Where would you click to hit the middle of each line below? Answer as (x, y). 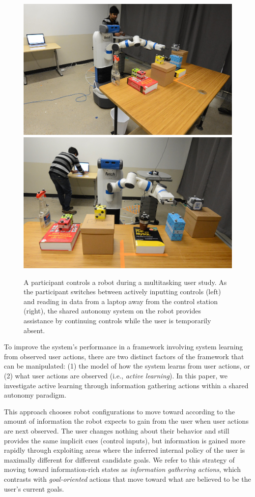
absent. (34, 330)
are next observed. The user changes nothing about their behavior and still (117, 430)
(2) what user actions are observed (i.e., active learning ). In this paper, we (116, 375)
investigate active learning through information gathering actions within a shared (126, 385)
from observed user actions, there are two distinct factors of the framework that (124, 356)
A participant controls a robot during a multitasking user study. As (125, 282)
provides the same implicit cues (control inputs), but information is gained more (125, 440)
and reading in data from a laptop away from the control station (121, 301)
